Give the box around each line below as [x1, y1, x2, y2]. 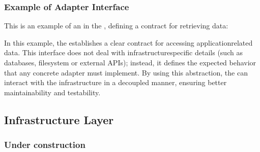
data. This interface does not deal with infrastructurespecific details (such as [4, 47, 243, 58]
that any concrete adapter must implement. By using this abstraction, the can [4, 67, 248, 78]
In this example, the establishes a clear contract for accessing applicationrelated [4, 37, 253, 48]
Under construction [4, 138, 85, 151]
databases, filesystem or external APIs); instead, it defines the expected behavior [4, 57, 256, 67]
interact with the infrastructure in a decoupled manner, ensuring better [4, 77, 227, 88]
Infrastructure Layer [4, 111, 114, 127]
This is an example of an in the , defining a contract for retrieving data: [4, 20, 228, 31]
